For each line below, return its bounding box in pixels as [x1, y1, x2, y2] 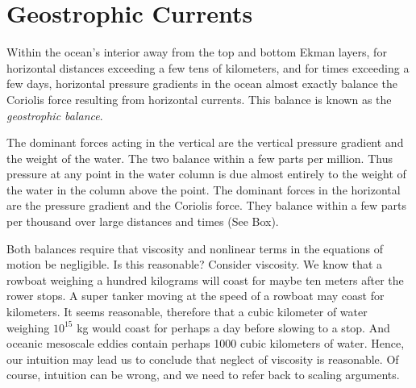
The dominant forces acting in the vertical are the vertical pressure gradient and [6, 134, 404, 151]
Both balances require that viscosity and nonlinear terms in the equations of [6, 240, 384, 257]
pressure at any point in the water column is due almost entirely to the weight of [6, 165, 406, 182]
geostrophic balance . [6, 106, 103, 123]
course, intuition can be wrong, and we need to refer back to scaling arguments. [6, 366, 400, 383]
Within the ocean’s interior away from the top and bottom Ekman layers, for [6, 44, 387, 60]
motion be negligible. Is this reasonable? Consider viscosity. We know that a [6, 256, 383, 273]
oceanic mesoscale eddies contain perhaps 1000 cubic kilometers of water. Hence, [6, 335, 405, 352]
